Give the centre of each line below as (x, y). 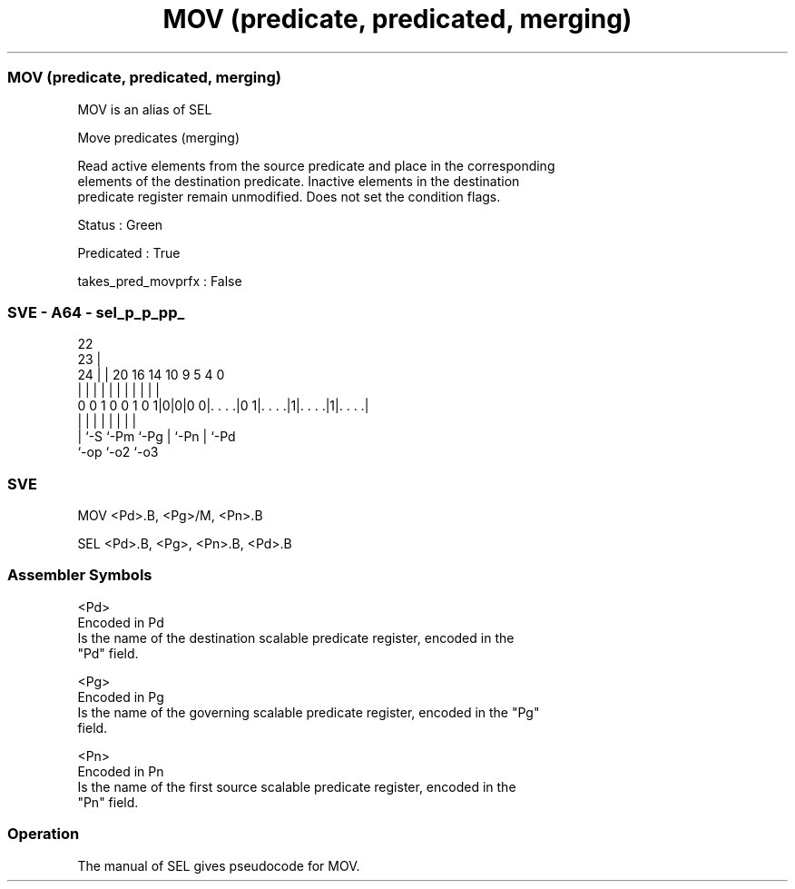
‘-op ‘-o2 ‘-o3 (118, 452)
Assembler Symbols (80, 575)
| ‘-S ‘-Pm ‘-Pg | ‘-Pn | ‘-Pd (157, 437)
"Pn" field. (108, 802)
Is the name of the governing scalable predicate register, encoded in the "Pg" (309, 712)
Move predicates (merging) (159, 137)
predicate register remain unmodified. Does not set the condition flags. (289, 196)
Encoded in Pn (121, 771)
